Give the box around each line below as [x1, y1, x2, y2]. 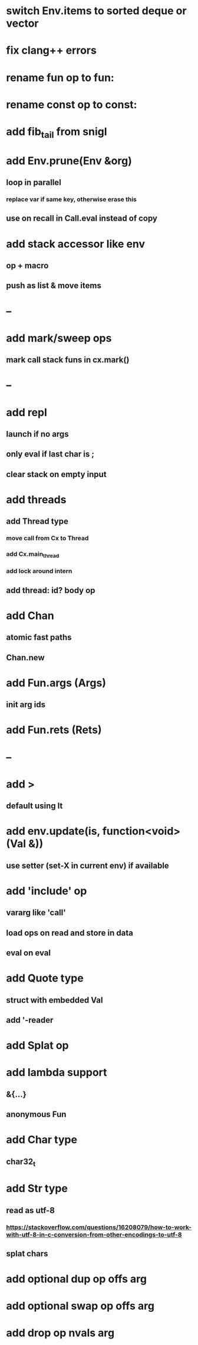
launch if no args [6, 429, 69, 439]
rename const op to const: [6, 98, 137, 111]
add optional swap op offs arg [6, 1299, 155, 1313]
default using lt [6, 801, 63, 811]
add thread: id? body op [6, 585, 95, 595]
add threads [6, 492, 67, 506]
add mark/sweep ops [6, 331, 112, 345]
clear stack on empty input [6, 469, 107, 479]
